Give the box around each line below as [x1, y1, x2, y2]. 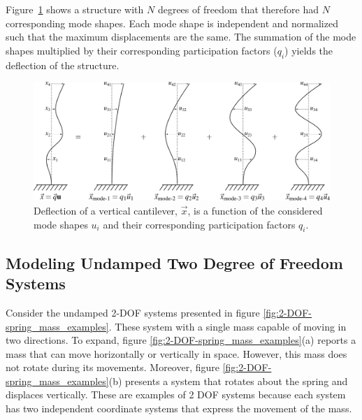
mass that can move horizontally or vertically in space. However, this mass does [6, 346, 347, 361]
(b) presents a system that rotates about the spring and [108, 373, 348, 388]
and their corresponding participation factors [103, 217, 296, 231]
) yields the [284, 43, 333, 57]
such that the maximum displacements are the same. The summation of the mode [6, 29, 356, 44]
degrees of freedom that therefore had [157, 2, 319, 16]
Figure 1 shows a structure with [6, 2, 144, 16]
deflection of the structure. [6, 57, 120, 72]
